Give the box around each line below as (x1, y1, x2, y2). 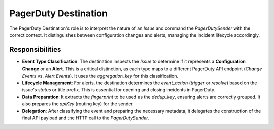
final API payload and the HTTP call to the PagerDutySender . (22, 115, 150, 121)
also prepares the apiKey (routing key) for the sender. (22, 101, 134, 107)
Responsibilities (9, 45, 61, 54)
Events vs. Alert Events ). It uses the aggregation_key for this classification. (22, 73, 179, 79)
